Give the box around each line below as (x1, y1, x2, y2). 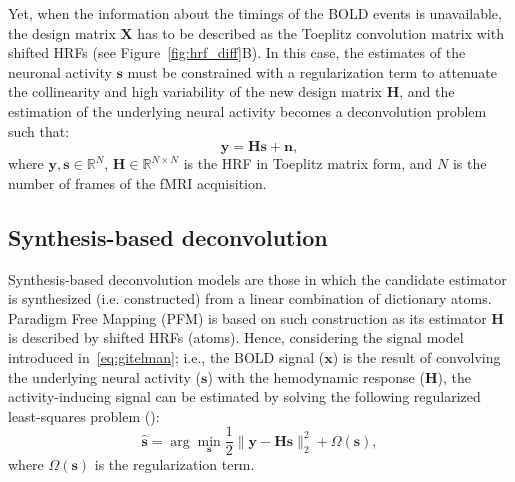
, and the (399, 81, 455, 102)
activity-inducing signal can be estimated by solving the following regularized (8, 386, 481, 407)
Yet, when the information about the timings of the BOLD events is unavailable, (8, 3, 502, 23)
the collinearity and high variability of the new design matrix (8, 81, 382, 102)
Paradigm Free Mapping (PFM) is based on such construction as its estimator (8, 307, 487, 328)
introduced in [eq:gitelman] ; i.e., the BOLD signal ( (8, 346, 325, 367)
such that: (8, 120, 70, 141)
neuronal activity (8, 61, 112, 82)
